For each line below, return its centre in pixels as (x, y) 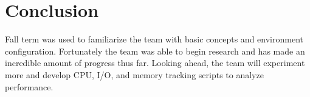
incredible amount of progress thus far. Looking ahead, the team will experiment (155, 63)
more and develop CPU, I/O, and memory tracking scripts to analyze (134, 74)
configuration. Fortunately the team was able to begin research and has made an (155, 51)
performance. (29, 86)
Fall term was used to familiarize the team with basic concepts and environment (154, 39)
